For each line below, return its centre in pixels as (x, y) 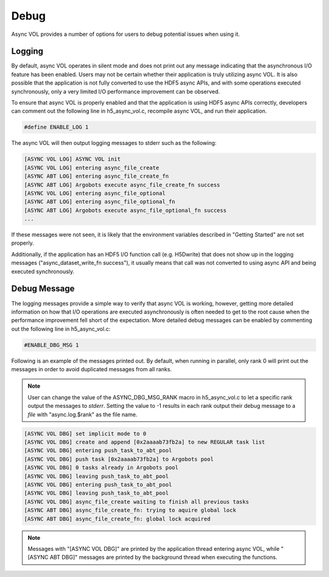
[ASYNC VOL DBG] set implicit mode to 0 (85, 433)
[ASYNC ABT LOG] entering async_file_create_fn (96, 176)
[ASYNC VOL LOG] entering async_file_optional (95, 193)
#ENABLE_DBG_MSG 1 (51, 345)
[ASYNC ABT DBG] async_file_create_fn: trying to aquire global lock (130, 510)
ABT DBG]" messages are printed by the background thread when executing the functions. (164, 558)
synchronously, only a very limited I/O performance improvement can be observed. (116, 91)
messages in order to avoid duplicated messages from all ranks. (91, 369)
